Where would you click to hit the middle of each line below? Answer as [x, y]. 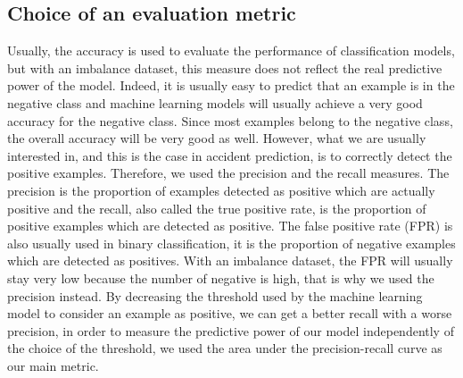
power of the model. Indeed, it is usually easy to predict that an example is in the [231, 85]
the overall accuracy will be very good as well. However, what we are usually [217, 138]
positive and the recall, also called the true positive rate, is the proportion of [217, 208]
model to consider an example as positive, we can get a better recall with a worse [230, 313]
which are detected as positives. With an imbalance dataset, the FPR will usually [230, 260]
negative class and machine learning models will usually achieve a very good [215, 102]
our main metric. [53, 365]
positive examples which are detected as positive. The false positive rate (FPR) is [230, 226]
